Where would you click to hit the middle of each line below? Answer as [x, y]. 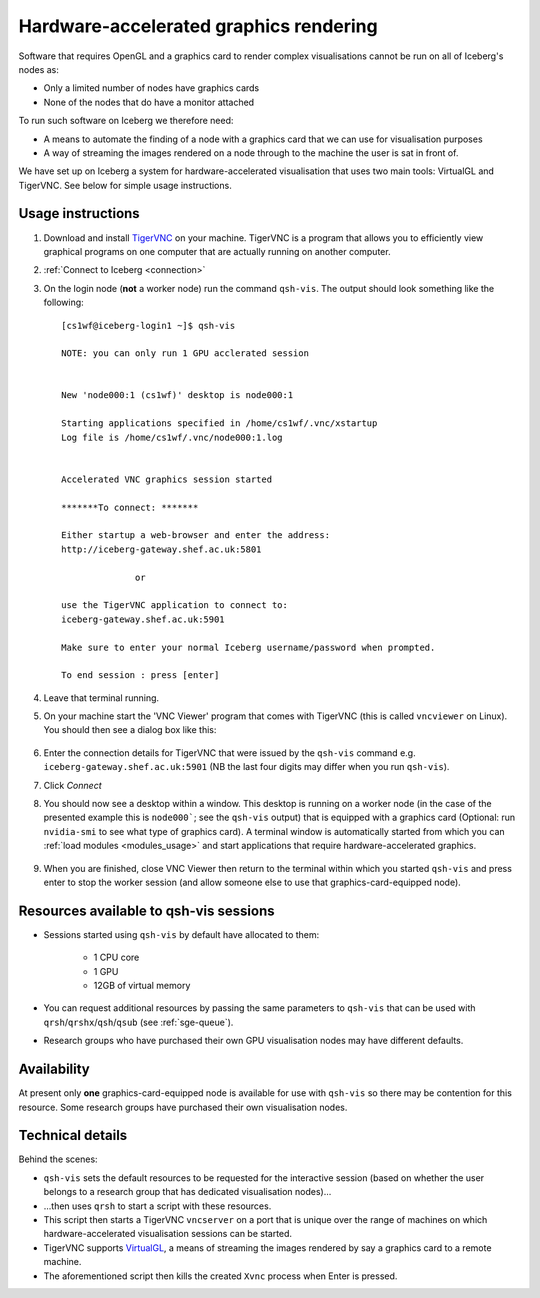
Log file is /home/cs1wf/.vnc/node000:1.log [172, 437]
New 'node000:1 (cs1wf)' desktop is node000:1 [177, 395]
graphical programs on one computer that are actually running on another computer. [217, 251]
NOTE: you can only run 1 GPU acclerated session [185, 353]
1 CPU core [116, 957]
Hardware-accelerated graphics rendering [198, 26]
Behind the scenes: [58, 1159]
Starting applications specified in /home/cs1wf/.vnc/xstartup [219, 423]
